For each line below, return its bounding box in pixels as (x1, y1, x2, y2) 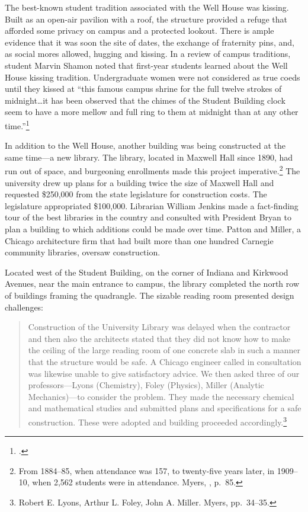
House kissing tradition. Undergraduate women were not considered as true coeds (5, 71, 300, 83)
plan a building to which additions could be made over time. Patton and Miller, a (5, 223, 301, 235)
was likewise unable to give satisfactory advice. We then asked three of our (28, 367, 300, 379)
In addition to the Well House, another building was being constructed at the (5, 139, 286, 152)
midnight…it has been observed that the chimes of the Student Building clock (5, 94, 285, 106)
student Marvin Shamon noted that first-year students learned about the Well (5, 59, 288, 71)
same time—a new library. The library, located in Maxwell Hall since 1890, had (5, 151, 293, 163)
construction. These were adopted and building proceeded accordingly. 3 (28, 414, 287, 428)
